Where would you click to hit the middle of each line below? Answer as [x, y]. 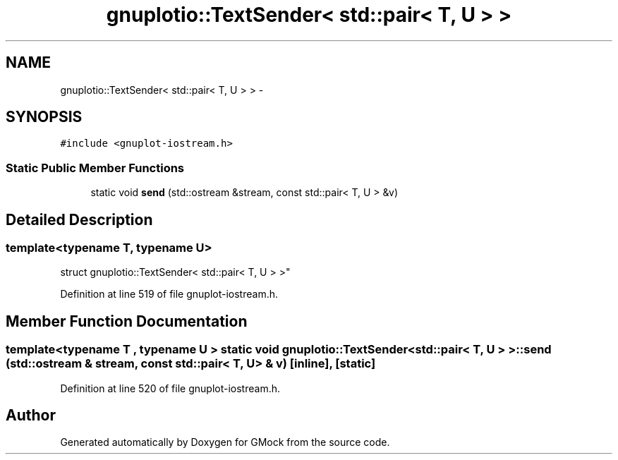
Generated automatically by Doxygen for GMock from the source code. [225, 442]
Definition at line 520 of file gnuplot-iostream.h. [170, 388]
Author [31, 416]
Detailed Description [79, 219]
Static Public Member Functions [95, 168]
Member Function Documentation [127, 321]
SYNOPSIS [44, 117]
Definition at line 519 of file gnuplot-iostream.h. [169, 294]
